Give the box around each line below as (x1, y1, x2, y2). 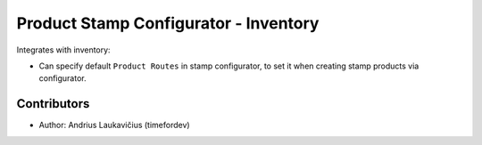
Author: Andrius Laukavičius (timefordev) (38, 120, 191, 131)
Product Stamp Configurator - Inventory (16, 13, 320, 33)
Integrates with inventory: (16, 44, 111, 55)
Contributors (16, 96, 90, 111)
